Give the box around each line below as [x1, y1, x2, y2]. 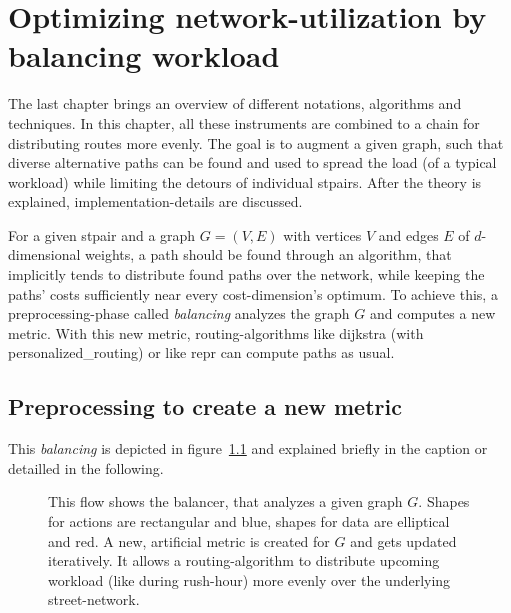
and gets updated [350, 530, 457, 551]
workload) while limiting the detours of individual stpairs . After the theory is [8, 171, 482, 192]
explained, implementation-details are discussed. [8, 191, 303, 212]
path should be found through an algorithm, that [150, 244, 452, 265]
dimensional [8, 244, 81, 265]
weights [85, 244, 131, 265]
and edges [378, 224, 439, 245]
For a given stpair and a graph [8, 224, 196, 245]
